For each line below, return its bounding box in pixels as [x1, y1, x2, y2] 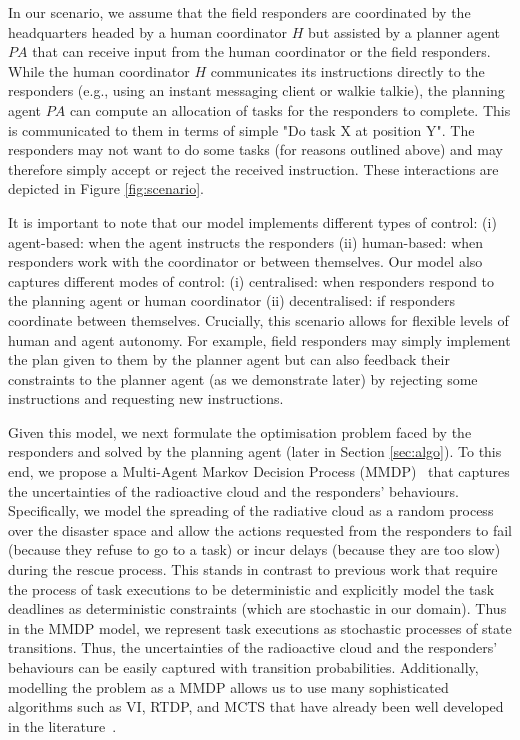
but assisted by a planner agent [308, 21, 501, 42]
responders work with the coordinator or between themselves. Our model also [8, 251, 483, 272]
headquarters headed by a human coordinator [8, 21, 288, 42]
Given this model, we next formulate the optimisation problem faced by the [8, 421, 472, 442]
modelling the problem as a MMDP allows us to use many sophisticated [8, 676, 449, 697]
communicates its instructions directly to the [210, 60, 485, 81]
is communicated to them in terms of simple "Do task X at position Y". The [8, 119, 475, 140]
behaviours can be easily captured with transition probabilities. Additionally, [8, 657, 479, 677]
